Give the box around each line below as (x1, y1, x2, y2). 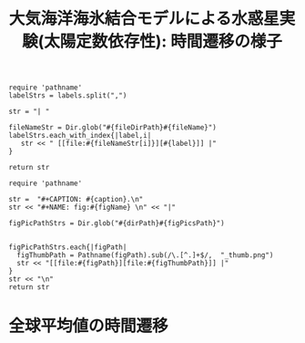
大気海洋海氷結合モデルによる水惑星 (8, 8, 280, 29)
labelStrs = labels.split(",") (8, 91, 127, 100)
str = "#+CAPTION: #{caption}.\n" (8, 195, 144, 204)
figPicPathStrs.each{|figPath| (8, 243, 127, 252)
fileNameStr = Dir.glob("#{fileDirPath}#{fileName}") (8, 123, 218, 132)
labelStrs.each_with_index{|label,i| (8, 131, 152, 140)
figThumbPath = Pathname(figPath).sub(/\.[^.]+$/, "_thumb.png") (16, 251, 274, 260)
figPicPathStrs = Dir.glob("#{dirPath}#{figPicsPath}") (8, 219, 225, 228)
